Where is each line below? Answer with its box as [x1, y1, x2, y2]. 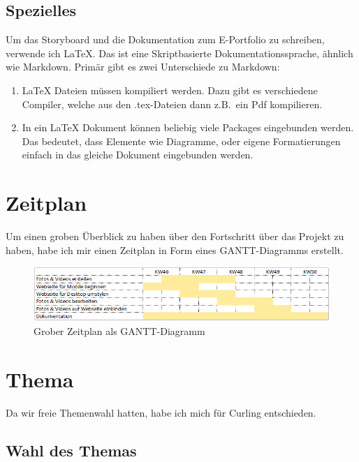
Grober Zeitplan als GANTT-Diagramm [34, 323, 205, 338]
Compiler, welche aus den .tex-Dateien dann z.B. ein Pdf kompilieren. [22, 96, 323, 111]
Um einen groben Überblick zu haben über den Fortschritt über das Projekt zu [6, 229, 344, 244]
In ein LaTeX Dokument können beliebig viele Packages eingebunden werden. [22, 120, 354, 135]
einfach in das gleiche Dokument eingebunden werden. [22, 147, 254, 162]
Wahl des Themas [6, 439, 137, 461]
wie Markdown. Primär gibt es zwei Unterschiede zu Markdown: [6, 59, 280, 74]
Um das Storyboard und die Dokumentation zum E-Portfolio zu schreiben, [6, 32, 325, 47]
